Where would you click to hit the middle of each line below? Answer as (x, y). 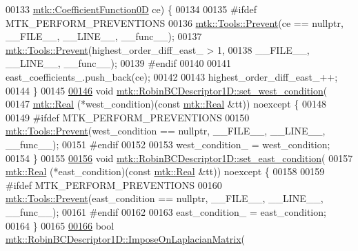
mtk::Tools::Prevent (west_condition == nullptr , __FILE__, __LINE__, (166, 131)
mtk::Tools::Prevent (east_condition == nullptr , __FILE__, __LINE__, (165, 198)
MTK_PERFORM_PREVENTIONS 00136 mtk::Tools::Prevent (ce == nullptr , (175, 22)
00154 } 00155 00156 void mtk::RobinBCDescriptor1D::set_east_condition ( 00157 (179, 158)
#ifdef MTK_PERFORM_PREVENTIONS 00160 (114, 184)
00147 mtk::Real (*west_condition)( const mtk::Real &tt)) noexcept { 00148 (166, 104)
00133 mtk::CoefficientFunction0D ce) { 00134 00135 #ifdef (131, 9)
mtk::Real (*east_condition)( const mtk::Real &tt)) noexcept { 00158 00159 (165, 171)
